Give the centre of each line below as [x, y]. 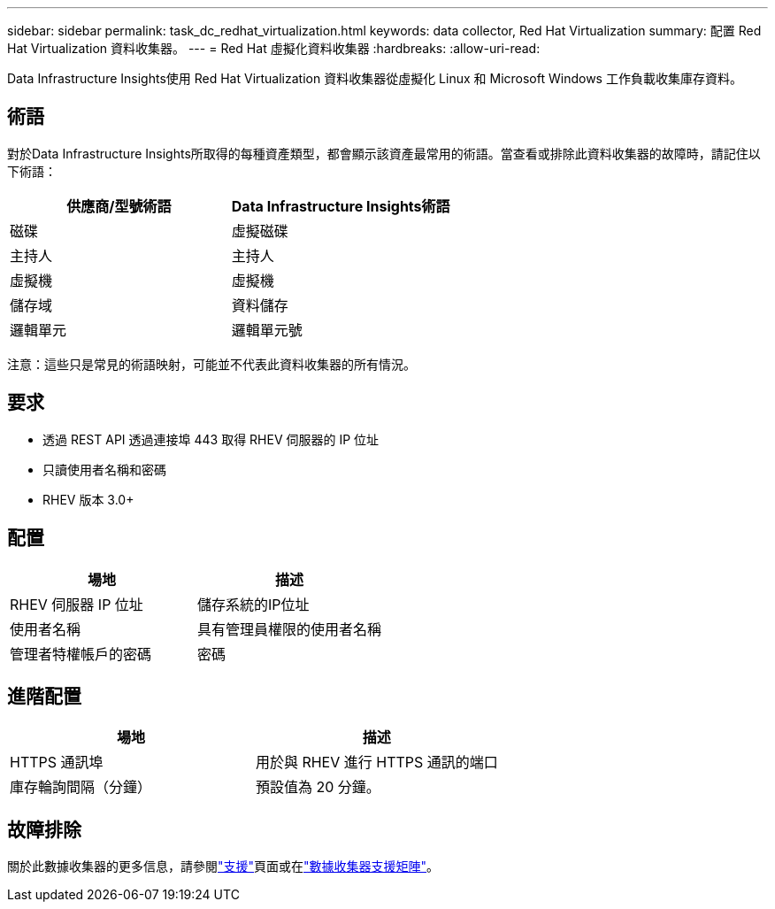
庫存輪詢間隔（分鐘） [81, 787]
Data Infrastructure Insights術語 [341, 206]
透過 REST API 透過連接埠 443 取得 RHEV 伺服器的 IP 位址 [211, 439]
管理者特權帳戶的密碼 [81, 654]
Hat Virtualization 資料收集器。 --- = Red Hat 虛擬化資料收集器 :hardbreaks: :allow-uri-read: [274, 48]
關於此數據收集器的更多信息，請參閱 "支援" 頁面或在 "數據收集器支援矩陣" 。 [223, 867]
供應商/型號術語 [119, 206]
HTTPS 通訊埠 [57, 763]
